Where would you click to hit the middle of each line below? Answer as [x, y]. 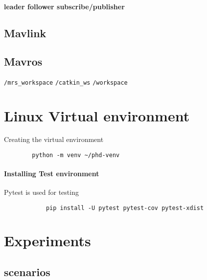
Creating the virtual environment [54, 139]
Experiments [47, 241]
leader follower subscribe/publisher [64, 6]
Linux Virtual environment [97, 116]
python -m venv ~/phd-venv [76, 155]
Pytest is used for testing [41, 192]
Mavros [23, 61]
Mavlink [25, 33]
